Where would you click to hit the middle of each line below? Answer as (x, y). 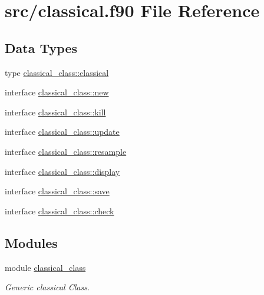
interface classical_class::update (62, 132)
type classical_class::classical (57, 72)
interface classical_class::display (62, 171)
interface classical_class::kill (55, 112)
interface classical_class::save (57, 191)
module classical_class (45, 267)
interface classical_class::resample (66, 151)
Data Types (41, 47)
